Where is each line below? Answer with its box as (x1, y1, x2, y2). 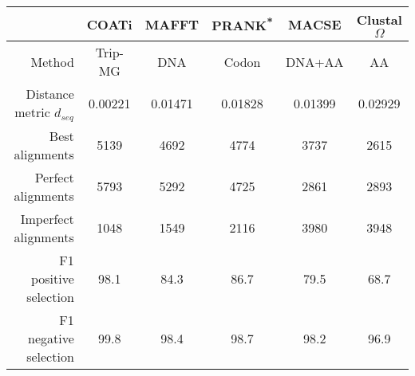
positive (30, 268, 74, 288)
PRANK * (211, 13, 273, 35)
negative (28, 328, 74, 347)
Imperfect (20, 209, 74, 228)
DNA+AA (285, 52, 344, 71)
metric (14, 103, 50, 121)
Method (30, 52, 74, 71)
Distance (26, 84, 74, 103)
